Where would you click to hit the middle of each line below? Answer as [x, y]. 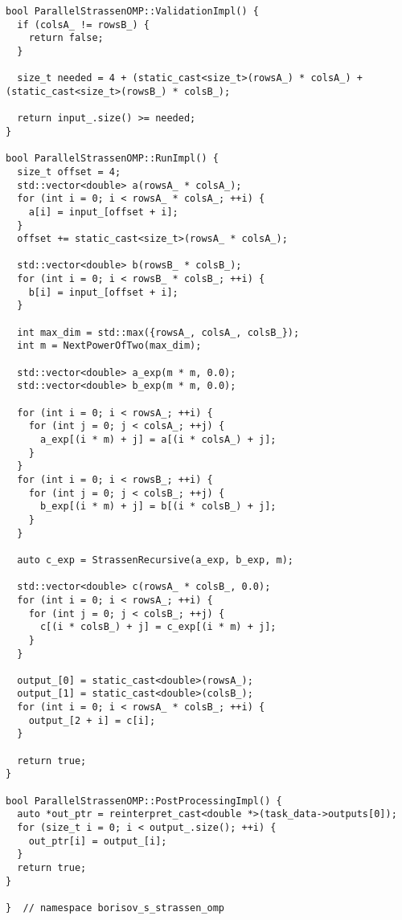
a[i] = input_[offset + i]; [103, 212]
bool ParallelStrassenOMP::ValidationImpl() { [132, 11]
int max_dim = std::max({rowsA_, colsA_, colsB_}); [158, 332]
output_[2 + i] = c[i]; [92, 720]
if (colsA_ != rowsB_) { [83, 25]
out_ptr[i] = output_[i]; [98, 841]
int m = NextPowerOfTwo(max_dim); [109, 346]
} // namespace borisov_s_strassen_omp [115, 908]
